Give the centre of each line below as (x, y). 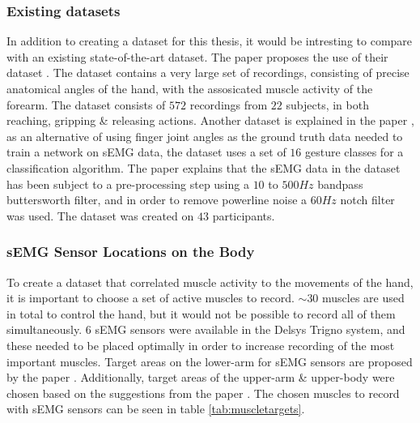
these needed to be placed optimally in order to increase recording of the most (201, 345)
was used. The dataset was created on (100, 215)
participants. (244, 215)
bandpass (340, 184)
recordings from (229, 104)
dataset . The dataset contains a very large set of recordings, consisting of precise (208, 73)
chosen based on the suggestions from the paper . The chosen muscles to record (203, 393)
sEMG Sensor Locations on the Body (131, 252)
